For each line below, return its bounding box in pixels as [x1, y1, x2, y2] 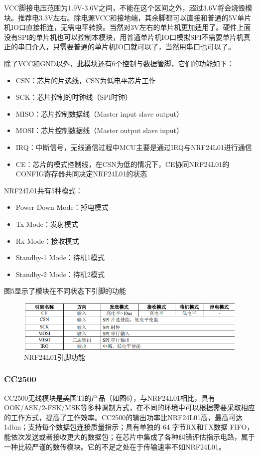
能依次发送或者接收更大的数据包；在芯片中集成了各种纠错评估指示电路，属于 [4, 432, 255, 442]
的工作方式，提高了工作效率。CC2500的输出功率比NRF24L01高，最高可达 [4, 412, 243, 422]
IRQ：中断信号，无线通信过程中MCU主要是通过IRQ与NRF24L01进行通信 [15, 142, 252, 152]
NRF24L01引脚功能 [24, 351, 85, 362]
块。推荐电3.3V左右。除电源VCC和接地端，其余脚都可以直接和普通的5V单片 [4, 12, 252, 22]
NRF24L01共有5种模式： [4, 185, 83, 195]
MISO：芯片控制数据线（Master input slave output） [15, 108, 184, 119]
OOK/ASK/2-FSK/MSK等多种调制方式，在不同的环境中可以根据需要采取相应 [4, 402, 255, 413]
